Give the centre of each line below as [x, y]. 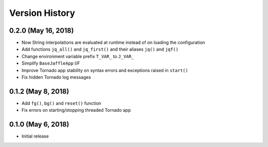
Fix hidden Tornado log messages [56, 77]
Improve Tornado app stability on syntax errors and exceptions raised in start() [105, 70]
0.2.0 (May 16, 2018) [41, 31]
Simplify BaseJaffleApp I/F [51, 63]
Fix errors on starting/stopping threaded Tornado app [76, 110]
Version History [42, 13]
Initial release [35, 136]
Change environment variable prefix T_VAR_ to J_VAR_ [78, 56]
